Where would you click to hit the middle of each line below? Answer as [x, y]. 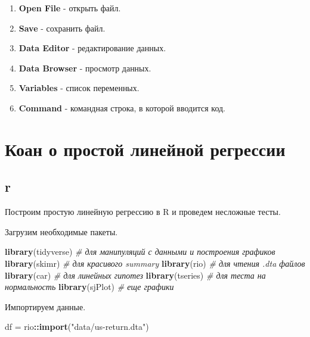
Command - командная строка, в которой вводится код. [122, 107]
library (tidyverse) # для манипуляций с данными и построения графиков [140, 252]
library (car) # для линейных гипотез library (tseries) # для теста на [135, 275]
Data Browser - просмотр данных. [85, 68]
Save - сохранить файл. [62, 28]
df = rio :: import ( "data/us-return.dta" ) [77, 327]
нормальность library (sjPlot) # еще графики [89, 287]
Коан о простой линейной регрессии [145, 149]
